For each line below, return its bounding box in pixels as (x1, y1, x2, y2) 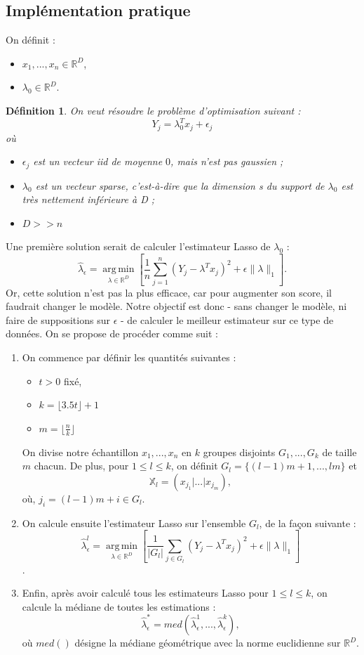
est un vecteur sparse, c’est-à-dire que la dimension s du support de (35, 178, 325, 193)
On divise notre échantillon (22, 444, 139, 459)
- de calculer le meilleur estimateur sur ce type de (120, 312, 334, 327)
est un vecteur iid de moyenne (33, 154, 163, 169)
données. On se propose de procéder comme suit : (6, 326, 218, 341)
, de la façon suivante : (259, 515, 356, 530)
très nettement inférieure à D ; (22, 192, 155, 207)
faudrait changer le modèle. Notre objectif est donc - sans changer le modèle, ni (6, 299, 347, 313)
